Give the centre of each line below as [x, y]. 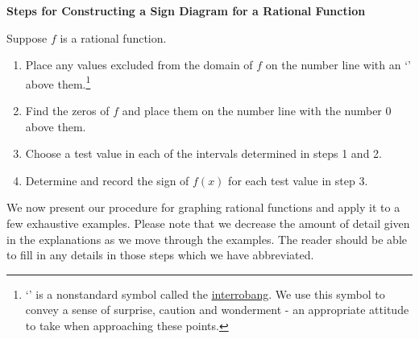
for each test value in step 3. [298, 180]
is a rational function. [113, 37]
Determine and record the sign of [107, 180]
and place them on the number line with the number [252, 111]
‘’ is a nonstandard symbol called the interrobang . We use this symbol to [205, 294]
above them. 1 [58, 82]
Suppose [27, 37]
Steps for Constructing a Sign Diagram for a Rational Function [186, 10]
